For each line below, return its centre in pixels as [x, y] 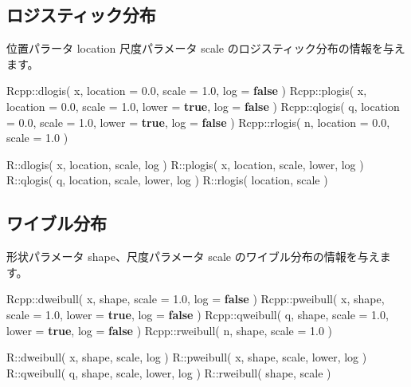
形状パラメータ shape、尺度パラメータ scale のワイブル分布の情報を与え [193, 257]
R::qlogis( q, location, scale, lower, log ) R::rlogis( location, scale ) [167, 180]
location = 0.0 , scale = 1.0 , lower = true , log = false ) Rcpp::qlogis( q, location [203, 106]
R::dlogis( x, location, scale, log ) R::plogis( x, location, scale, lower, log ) [185, 164]
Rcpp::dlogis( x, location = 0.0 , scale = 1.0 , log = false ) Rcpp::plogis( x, [187, 91]
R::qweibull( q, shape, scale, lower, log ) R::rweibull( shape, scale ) [169, 372]
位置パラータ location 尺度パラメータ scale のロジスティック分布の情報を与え [206, 48]
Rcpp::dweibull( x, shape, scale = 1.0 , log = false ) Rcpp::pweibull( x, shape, [196, 299]
